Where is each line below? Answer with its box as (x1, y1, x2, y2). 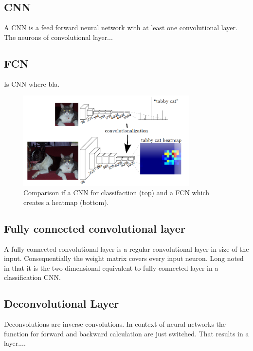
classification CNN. (4, 272, 61, 282)
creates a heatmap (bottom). (23, 197, 109, 207)
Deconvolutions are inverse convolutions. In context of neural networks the (4, 319, 226, 329)
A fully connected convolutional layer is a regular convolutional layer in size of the (4, 243, 249, 254)
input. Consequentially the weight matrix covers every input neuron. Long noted (4, 253, 244, 263)
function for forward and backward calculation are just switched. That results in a (4, 328, 249, 338)
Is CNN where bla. (4, 78, 60, 89)
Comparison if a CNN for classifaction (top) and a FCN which (23, 187, 210, 198)
